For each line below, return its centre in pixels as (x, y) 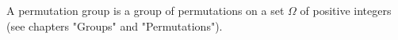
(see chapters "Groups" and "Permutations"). (115, 25)
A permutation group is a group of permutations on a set (145, 10)
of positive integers (346, 10)
